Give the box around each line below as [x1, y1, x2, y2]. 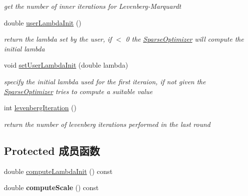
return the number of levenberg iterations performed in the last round [4, 119, 211, 129]
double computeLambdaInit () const [4, 166, 113, 176]
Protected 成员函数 [4, 143, 100, 158]
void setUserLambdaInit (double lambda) [4, 60, 128, 70]
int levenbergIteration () [4, 102, 76, 113]
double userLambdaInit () [4, 17, 81, 27]
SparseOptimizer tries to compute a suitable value [4, 86, 153, 96]
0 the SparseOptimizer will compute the [125, 34, 244, 44]
